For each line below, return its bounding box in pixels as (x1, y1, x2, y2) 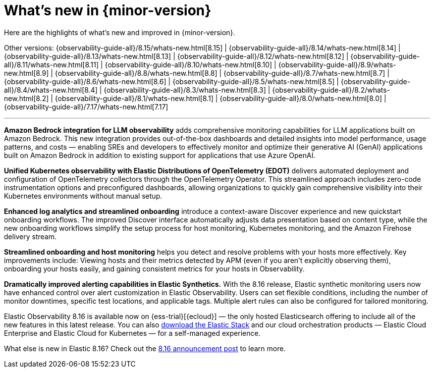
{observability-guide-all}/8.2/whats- (272, 85, 390, 94)
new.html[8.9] (4, 68, 49, 77)
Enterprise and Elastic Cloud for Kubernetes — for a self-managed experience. (4, 328, 261, 337)
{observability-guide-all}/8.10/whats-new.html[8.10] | (105, 60, 276, 69)
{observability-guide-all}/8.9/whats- (278, 60, 396, 69)
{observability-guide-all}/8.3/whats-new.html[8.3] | (104, 85, 271, 94)
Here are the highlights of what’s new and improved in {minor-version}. (4, 28, 235, 37)
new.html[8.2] (4, 94, 49, 103)
